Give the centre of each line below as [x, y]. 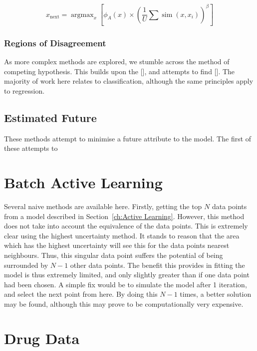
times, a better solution [216, 294]
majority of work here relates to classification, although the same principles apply [129, 81]
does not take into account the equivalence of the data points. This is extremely [126, 226]
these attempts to [31, 148]
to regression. [24, 91]
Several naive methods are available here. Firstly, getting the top [103, 206]
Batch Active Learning [83, 182]
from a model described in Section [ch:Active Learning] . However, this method [124, 216]
